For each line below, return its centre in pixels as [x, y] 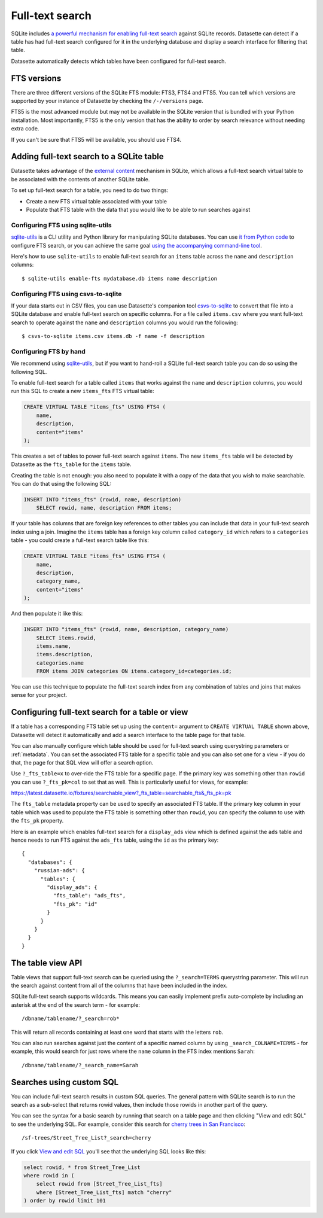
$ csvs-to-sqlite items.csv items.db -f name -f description [113, 336]
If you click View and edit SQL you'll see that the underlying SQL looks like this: [109, 1151]
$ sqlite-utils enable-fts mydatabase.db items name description [120, 278]
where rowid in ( [49, 1176]
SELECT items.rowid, [66, 638]
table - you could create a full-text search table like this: [80, 540]
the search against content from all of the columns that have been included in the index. [119, 986]
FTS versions [36, 78]
